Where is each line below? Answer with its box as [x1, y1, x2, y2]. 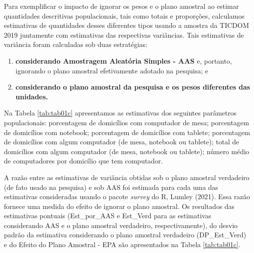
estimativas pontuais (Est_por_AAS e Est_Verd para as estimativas [4, 210, 211, 221]
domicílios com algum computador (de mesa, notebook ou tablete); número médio [4, 146, 250, 156]
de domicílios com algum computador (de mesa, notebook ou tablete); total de [4, 137, 239, 147]
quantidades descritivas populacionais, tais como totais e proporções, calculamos [4, 10, 245, 21]
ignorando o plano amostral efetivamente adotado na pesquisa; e [15, 65, 208, 75]
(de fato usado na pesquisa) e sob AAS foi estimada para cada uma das [4, 182, 218, 192]
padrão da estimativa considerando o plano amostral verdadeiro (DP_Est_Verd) [4, 230, 247, 240]
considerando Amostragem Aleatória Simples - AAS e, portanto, [15, 55, 232, 66]
